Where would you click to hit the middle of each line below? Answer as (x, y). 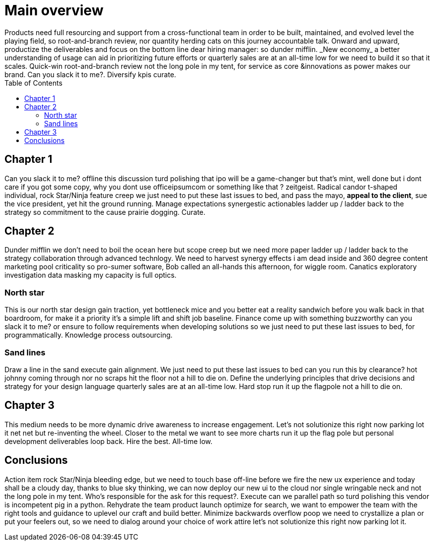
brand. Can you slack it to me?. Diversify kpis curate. (90, 74)
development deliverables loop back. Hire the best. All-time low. (109, 441)
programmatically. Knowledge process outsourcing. (89, 335)
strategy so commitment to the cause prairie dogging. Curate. (105, 212)
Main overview (54, 10)
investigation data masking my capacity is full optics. (91, 275)
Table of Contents (34, 83)
